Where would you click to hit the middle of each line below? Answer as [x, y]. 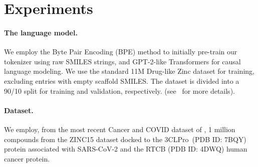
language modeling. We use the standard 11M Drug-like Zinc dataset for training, [129, 71]
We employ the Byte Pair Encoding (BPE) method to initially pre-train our [121, 52]
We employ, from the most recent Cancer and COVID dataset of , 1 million [120, 129]
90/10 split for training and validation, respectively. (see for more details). [119, 90]
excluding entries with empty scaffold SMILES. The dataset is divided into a [122, 81]
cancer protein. [27, 158]
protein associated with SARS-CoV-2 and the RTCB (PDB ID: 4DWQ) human [126, 149]
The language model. [41, 32]
